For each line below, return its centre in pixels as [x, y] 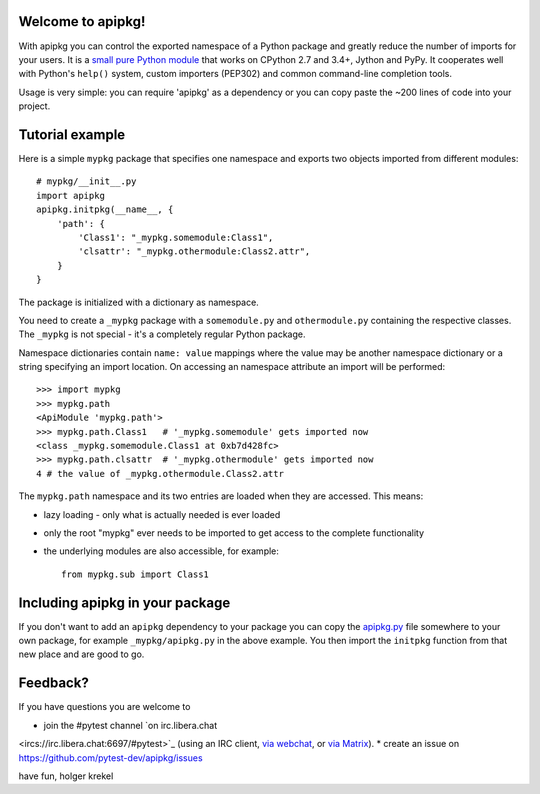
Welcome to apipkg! [82, 21]
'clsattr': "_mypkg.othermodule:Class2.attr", [194, 251]
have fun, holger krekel [66, 776]
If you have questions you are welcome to [104, 707]
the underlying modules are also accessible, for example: [161, 551]
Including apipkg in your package [124, 602]
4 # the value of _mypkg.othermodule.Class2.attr [160, 473]
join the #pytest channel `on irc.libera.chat [130, 725]
